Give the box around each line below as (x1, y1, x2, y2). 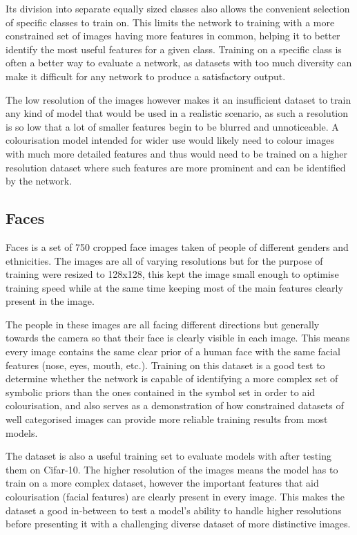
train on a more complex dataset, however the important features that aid (6, 476, 319, 490)
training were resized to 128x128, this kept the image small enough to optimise (6, 267, 339, 281)
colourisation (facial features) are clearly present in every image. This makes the (6, 489, 345, 504)
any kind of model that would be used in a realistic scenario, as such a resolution (6, 106, 349, 120)
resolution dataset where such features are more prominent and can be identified (6, 160, 346, 174)
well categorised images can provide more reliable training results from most (6, 412, 328, 426)
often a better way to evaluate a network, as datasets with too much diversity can (6, 55, 352, 70)
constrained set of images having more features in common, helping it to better (6, 28, 340, 43)
